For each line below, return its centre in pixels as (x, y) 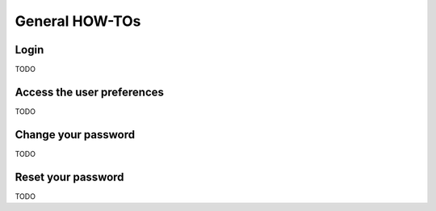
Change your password (75, 135)
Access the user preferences (90, 92)
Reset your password (69, 177)
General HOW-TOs (78, 21)
